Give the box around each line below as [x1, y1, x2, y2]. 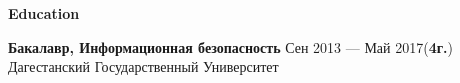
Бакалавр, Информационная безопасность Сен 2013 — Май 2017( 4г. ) [8, 36, 454, 57]
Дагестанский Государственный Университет [8, 56, 279, 77]
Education [8, 3, 80, 23]
